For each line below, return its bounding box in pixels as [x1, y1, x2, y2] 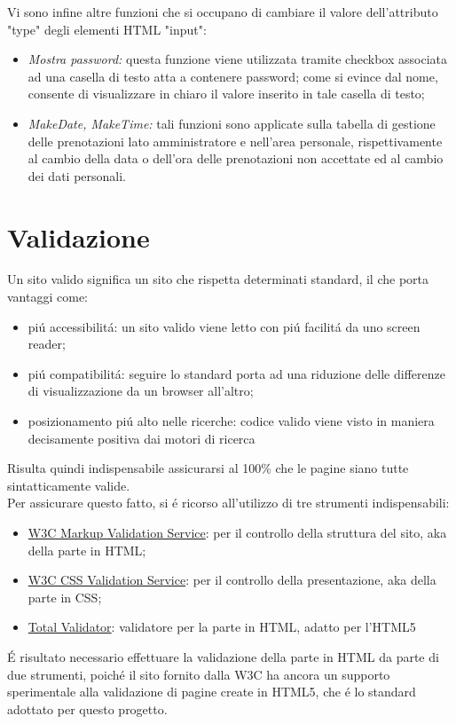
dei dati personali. [28, 166, 126, 185]
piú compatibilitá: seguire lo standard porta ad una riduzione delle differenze [28, 364, 445, 382]
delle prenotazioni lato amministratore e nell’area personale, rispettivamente [28, 131, 443, 150]
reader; [28, 334, 66, 353]
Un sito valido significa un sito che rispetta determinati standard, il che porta [7, 270, 429, 288]
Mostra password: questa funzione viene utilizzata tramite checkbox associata [28, 50, 447, 68]
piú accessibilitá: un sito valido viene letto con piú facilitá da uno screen [28, 317, 421, 335]
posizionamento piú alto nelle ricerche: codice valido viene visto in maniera [28, 412, 435, 430]
